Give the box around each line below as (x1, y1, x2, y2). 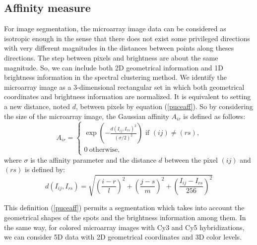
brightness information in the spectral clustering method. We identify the (4, 72, 227, 82)
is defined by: (25, 164, 65, 175)
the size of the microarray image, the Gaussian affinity (4, 111, 169, 121)
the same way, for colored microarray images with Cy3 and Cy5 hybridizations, (4, 222, 245, 232)
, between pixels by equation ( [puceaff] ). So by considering (76, 101, 253, 111)
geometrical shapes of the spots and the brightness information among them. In (4, 212, 246, 223)
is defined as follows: (183, 111, 246, 121)
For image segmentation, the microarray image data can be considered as (4, 23, 226, 34)
